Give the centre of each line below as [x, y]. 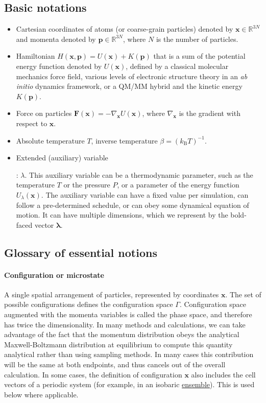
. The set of [243, 294]
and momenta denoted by [56, 39]
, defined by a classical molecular [177, 66]
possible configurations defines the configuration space [89, 304]
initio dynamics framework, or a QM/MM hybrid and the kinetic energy [129, 86]
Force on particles [44, 113]
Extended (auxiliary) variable [62, 158]
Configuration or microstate [54, 275]
